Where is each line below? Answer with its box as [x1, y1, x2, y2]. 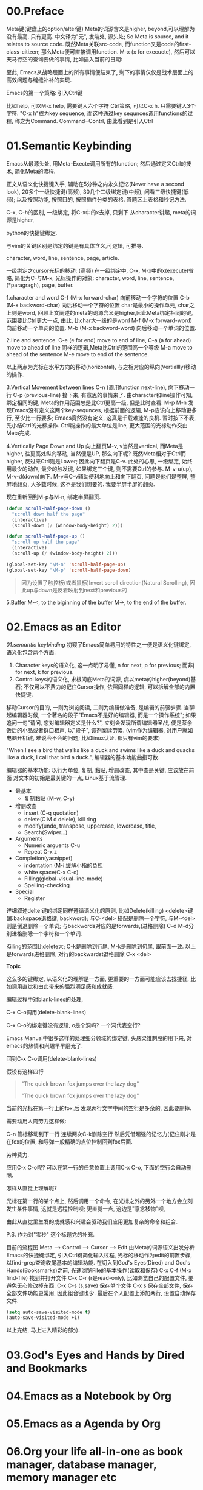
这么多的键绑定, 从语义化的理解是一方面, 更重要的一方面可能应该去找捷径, [6, 975, 189, 982]
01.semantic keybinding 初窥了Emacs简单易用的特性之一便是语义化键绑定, [6, 641, 191, 648]
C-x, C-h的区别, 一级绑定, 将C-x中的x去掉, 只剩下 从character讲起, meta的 [6, 208, 191, 216]
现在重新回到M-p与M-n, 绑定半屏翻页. [6, 493, 101, 501]
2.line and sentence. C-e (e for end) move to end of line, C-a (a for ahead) [6, 336, 191, 343]
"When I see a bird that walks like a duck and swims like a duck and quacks [6, 746, 195, 753]
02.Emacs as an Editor [6, 620, 122, 634]
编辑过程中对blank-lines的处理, [6, 996, 84, 1003]
